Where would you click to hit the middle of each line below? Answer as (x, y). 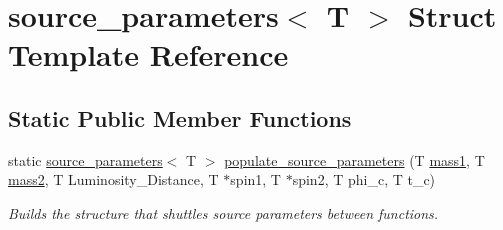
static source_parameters (85, 159)
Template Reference (148, 54)
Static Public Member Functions (180, 117)
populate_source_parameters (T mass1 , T (354, 159)
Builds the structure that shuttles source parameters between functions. (223, 212)
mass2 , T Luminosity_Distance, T (113, 179)
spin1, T (255, 179)
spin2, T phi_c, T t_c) (364, 179)
